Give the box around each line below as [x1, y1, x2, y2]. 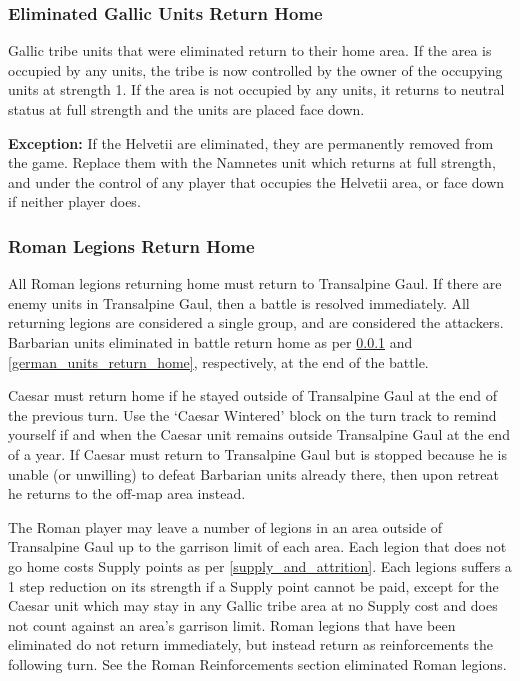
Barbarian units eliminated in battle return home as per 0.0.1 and [8, 331, 413, 352]
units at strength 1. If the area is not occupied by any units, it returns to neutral [8, 79, 505, 100]
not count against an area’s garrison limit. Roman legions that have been [8, 614, 456, 635]
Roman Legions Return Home [8, 233, 255, 258]
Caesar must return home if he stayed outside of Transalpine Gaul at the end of [8, 385, 498, 406]
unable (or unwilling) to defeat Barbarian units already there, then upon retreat [8, 463, 500, 484]
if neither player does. [8, 191, 141, 212]
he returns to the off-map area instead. [8, 483, 246, 504]
